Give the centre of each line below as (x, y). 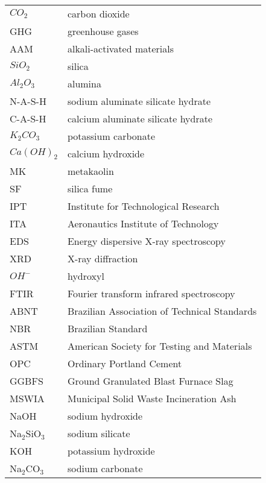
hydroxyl (86, 276)
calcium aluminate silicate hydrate (140, 118)
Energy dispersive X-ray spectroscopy (147, 241)
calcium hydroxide (106, 153)
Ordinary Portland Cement (125, 363)
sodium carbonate (105, 468)
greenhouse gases (103, 31)
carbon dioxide (98, 14)
